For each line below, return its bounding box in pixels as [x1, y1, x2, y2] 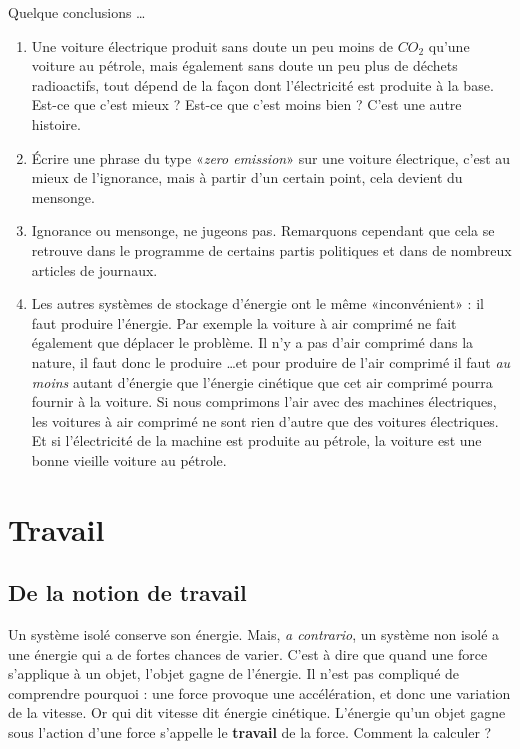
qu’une [428, 35, 470, 56]
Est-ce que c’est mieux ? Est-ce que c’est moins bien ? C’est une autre [31, 94, 462, 115]
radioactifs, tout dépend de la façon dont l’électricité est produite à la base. [31, 74, 494, 95]
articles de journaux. [31, 259, 158, 280]
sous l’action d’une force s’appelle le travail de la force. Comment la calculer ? [8, 722, 492, 743]
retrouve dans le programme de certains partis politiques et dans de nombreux [31, 239, 512, 260]
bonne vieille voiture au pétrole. [31, 449, 227, 470]
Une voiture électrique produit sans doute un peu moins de [31, 35, 394, 56]
